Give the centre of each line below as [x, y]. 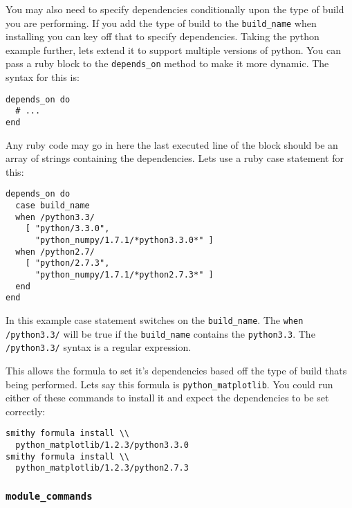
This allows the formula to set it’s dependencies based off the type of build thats [176, 370]
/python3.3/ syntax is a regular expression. [99, 347]
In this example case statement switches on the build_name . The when [155, 320]
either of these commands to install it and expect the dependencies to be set [167, 398]
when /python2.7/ [55, 252]
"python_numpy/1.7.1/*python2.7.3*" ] [124, 275]
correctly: [26, 411]
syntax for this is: [43, 77]
